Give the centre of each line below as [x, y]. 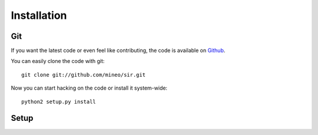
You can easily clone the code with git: [58, 61]
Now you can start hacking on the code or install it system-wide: [89, 88]
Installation [39, 15]
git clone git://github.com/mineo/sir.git [84, 75]
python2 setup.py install [59, 101]
